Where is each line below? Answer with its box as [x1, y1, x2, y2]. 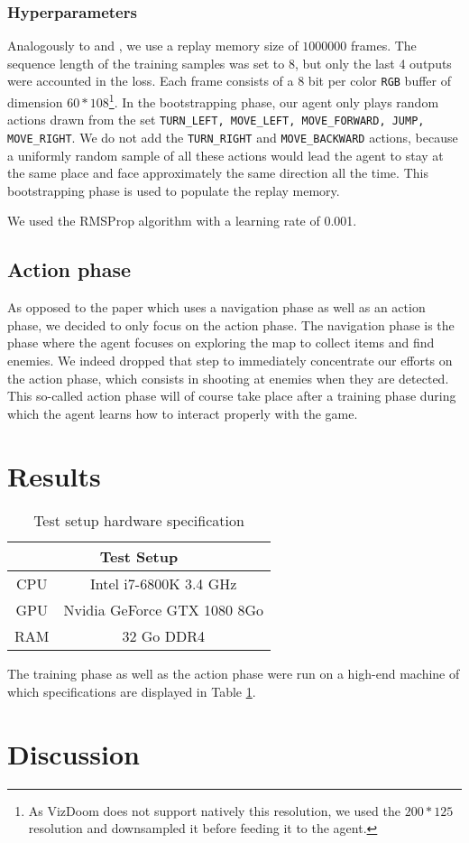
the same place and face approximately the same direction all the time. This [7, 163, 428, 182]
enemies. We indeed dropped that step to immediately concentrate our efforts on [7, 350, 453, 369]
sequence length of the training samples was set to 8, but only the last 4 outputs [7, 53, 452, 72]
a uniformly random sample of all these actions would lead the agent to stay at [7, 145, 444, 164]
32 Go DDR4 [122, 625, 205, 647]
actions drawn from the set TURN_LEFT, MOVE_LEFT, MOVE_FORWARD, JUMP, [7, 110, 425, 129]
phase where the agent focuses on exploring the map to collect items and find [7, 333, 435, 352]
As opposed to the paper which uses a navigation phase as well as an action [7, 298, 426, 317]
